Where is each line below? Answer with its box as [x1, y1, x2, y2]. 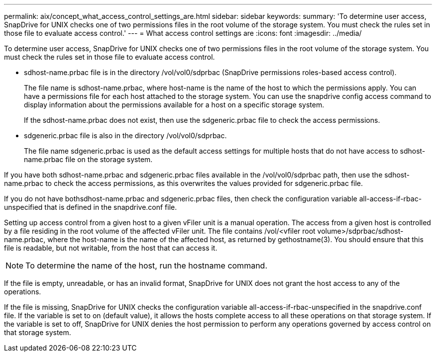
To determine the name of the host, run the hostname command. [25, 261, 267, 270]
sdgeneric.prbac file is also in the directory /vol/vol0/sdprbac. [24, 131, 227, 140]
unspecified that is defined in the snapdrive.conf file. [4, 203, 177, 211]
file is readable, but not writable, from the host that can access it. [4, 244, 218, 252]
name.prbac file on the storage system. [24, 155, 153, 164]
